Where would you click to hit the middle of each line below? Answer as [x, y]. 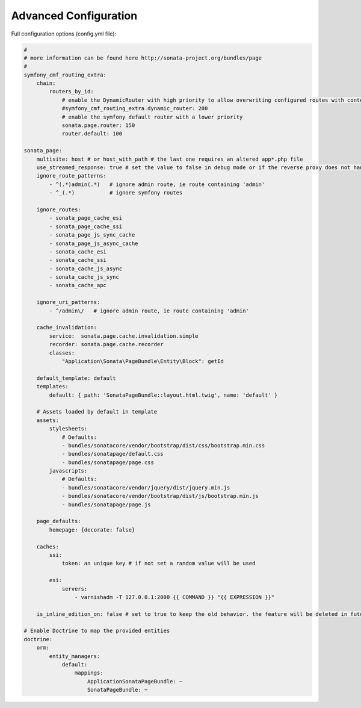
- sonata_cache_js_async [86, 269]
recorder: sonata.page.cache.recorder [106, 344]
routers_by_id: [72, 92]
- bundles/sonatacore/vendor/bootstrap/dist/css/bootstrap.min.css [163, 445]
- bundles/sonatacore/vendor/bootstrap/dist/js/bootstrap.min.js [160, 496]
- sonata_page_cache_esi [86, 218]
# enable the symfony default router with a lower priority [152, 117]
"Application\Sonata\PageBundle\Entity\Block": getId [143, 361]
